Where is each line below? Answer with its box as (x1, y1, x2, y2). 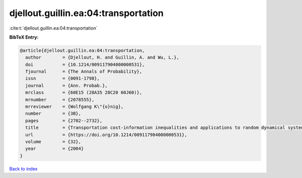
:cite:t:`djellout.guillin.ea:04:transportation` (9, 25, 98, 31)
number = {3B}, (25, 111, 82, 116)
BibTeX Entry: (9, 34, 39, 40)
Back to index (9, 165, 38, 171)
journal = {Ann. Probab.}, (25, 83, 108, 88)
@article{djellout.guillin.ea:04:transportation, (20, 48, 145, 53)
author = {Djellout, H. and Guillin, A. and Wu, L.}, (25, 55, 180, 60)
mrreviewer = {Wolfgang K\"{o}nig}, (25, 104, 124, 110)
